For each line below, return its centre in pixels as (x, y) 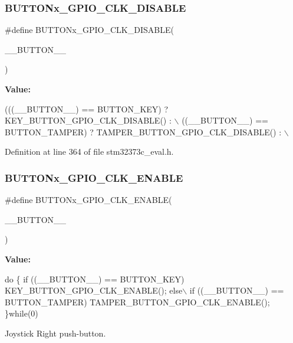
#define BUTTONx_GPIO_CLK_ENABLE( (88, 200)
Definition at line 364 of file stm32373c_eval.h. (89, 151)
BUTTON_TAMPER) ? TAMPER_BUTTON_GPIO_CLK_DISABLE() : (143, 131)
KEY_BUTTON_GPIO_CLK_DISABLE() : (88, 120)
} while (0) (22, 313)
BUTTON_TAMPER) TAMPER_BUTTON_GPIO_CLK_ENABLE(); (137, 302)
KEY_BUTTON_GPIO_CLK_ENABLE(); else (94, 290)
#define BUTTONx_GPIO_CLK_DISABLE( (89, 30)
